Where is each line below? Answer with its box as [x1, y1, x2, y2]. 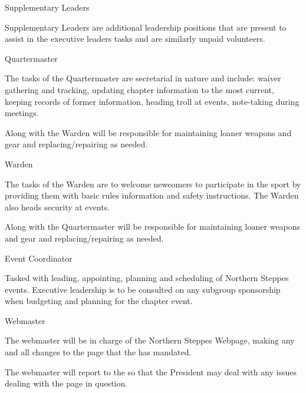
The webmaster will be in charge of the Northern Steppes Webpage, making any [5, 334, 295, 346]
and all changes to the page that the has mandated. [5, 346, 192, 358]
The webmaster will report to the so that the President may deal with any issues [5, 365, 297, 378]
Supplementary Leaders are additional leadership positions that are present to [5, 21, 287, 33]
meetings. [5, 107, 39, 119]
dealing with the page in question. [5, 377, 128, 389]
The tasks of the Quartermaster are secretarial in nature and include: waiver [5, 72, 281, 84]
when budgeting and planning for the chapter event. [5, 295, 193, 307]
